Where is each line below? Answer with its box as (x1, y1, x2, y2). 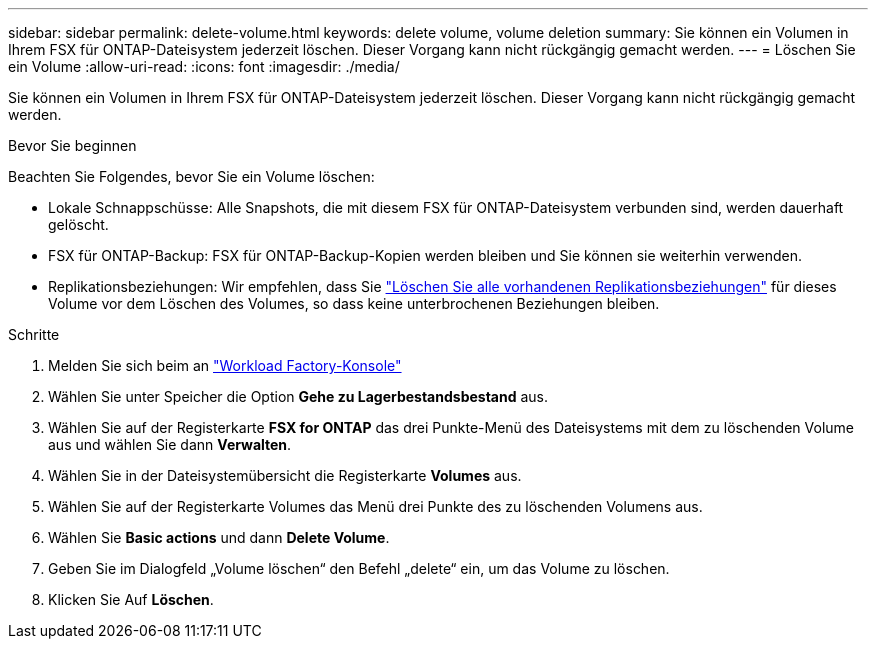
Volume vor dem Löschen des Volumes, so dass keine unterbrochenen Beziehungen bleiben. (48, 295, 660, 312)
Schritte (8, 326, 60, 343)
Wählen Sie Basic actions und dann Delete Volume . (48, 529, 390, 546)
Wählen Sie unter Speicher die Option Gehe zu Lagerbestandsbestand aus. (48, 388, 548, 405)
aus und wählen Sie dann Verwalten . (48, 436, 292, 453)
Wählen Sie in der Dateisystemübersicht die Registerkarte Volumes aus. (48, 467, 522, 484)
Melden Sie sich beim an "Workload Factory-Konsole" (48, 357, 402, 374)
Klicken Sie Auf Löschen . (48, 591, 214, 608)
